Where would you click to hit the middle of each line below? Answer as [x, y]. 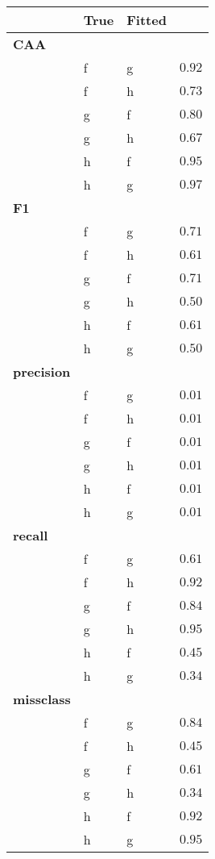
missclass [42, 699]
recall [31, 535]
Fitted [147, 20]
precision [42, 371]
